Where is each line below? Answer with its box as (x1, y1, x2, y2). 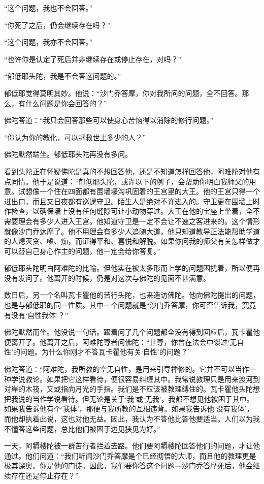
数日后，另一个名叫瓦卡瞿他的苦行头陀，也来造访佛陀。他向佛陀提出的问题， (4, 289, 260, 300)
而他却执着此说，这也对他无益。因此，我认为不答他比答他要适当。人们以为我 (4, 413, 260, 424)
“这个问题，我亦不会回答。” (4, 37, 93, 47)
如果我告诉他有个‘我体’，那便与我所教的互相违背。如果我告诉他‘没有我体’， (4, 403, 254, 414)
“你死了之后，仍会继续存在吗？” (4, 19, 111, 30)
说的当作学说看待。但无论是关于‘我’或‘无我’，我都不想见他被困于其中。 (18, 393, 254, 404)
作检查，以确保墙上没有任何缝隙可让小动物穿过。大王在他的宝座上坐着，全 (4, 206, 253, 216)
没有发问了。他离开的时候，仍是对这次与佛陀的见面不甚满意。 (4, 272, 210, 283)
